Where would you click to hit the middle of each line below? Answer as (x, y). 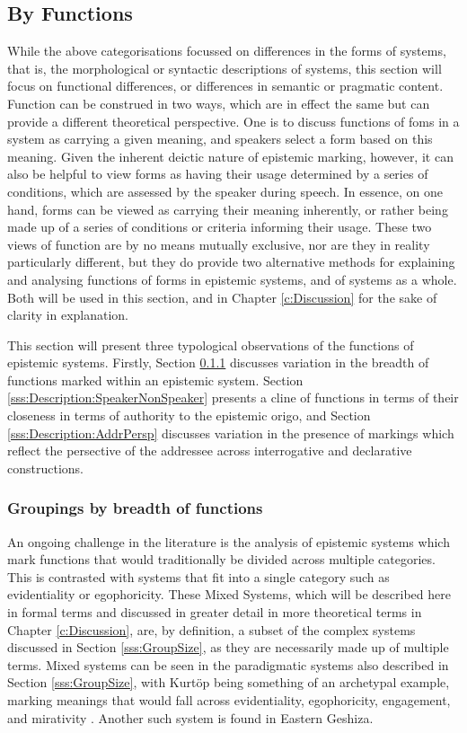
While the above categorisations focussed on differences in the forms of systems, (227, 51)
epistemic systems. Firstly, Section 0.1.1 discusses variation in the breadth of (218, 362)
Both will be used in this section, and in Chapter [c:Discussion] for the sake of (222, 297)
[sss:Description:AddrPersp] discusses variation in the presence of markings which (231, 433)
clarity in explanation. (68, 315)
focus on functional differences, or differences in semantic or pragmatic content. (225, 86)
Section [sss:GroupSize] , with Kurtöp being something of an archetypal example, (229, 682)
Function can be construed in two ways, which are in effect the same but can (219, 103)
